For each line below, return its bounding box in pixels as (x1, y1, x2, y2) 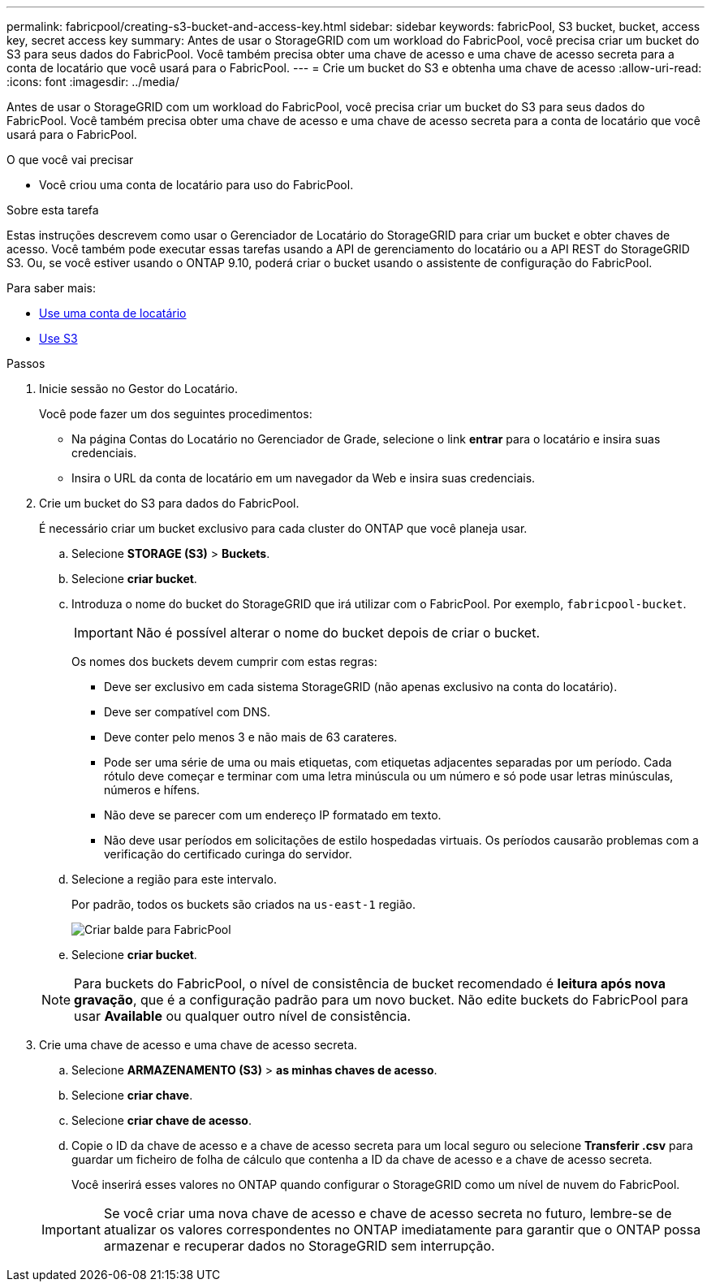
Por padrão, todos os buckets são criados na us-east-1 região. (71, 897, 416, 911)
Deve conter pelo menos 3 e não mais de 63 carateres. (104, 730, 398, 744)
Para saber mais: (6, 281, 97, 295)
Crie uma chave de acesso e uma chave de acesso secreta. (39, 1038, 358, 1052)
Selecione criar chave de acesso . (71, 1113, 252, 1127)
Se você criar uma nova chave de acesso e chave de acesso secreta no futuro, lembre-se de (103, 1205, 672, 1221)
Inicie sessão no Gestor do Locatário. (39, 382, 239, 395)
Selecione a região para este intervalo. (71, 872, 277, 886)
